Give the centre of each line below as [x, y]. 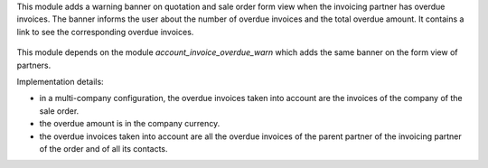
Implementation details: [60, 81]
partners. [34, 65]
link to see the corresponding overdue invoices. [105, 32]
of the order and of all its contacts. [103, 148]
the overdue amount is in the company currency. [130, 124]
